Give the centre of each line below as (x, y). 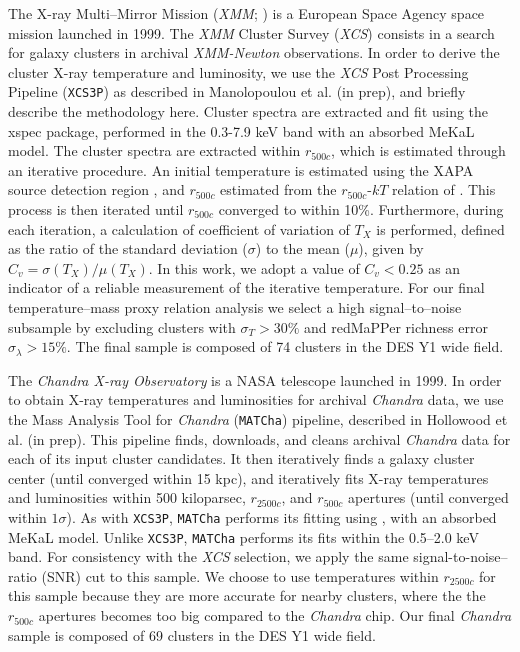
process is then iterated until (96, 209)
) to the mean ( (302, 248)
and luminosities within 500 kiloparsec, (127, 497)
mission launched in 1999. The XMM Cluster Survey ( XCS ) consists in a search (251, 32)
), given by (391, 248)
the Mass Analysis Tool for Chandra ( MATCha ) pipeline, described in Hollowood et (258, 418)
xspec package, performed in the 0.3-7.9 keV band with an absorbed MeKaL (241, 130)
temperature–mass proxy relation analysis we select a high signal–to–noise (235, 306)
